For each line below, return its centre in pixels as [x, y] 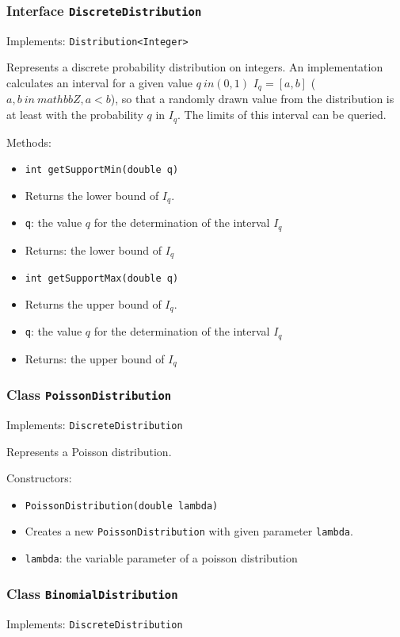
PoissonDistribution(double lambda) [122, 506]
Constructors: [39, 478]
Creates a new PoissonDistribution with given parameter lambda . [189, 531]
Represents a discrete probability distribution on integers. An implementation [195, 67]
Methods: [29, 142]
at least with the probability [75, 115]
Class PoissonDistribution [89, 395]
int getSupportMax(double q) [102, 279]
